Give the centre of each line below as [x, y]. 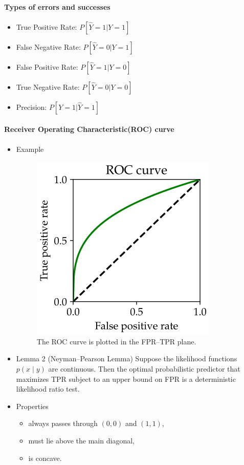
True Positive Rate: [47, 26]
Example [30, 149]
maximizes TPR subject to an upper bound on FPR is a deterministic [126, 379]
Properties [32, 406]
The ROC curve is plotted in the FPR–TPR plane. [116, 341]
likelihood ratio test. [48, 389]
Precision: [31, 106]
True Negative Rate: [48, 86]
